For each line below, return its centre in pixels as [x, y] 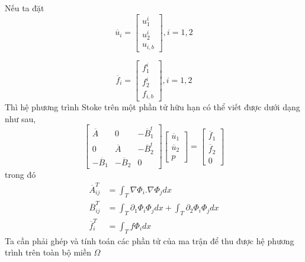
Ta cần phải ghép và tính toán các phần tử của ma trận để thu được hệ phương [150, 240]
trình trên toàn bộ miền [48, 252]
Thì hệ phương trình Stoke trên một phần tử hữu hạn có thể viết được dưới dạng [152, 107]
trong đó [20, 175]
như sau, [20, 118]
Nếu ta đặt [25, 8]
